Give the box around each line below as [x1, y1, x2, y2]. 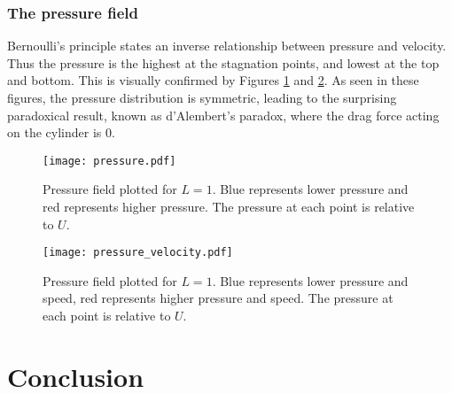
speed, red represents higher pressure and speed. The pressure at [43, 289, 394, 307]
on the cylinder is [7, 123, 102, 142]
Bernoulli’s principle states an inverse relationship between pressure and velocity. [7, 36, 447, 55]
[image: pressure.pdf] [43, 154, 176, 167]
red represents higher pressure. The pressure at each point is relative [43, 197, 415, 216]
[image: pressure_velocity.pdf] [43, 246, 233, 259]
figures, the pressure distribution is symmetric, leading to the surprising [7, 89, 397, 106]
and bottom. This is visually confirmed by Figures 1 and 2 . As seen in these [7, 71, 419, 89]
